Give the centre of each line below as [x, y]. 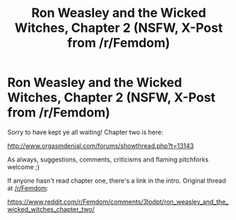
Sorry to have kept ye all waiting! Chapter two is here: [85, 132]
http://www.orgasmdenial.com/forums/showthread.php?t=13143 [101, 145]
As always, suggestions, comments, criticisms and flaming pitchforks [108, 159]
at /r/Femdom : [28, 188]
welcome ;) [24, 166]
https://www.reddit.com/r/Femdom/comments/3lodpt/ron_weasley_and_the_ [118, 202]
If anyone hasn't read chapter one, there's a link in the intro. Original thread [117, 181]
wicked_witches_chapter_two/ [51, 209]
